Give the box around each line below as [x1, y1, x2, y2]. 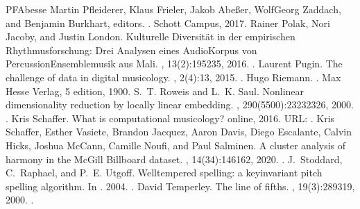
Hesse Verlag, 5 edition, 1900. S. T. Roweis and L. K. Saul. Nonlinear [6, 83, 305, 98]
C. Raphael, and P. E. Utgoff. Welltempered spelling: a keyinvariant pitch [6, 165, 323, 180]
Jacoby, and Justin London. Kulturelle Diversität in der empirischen [6, 29, 295, 44]
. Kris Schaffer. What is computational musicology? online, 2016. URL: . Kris [6, 110, 335, 125]
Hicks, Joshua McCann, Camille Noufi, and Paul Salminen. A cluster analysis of [6, 137, 346, 152]
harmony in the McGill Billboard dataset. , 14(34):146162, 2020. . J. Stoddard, [6, 151, 343, 166]
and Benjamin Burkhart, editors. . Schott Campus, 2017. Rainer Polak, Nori [6, 15, 330, 30]
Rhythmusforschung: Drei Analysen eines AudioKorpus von [6, 42, 257, 57]
